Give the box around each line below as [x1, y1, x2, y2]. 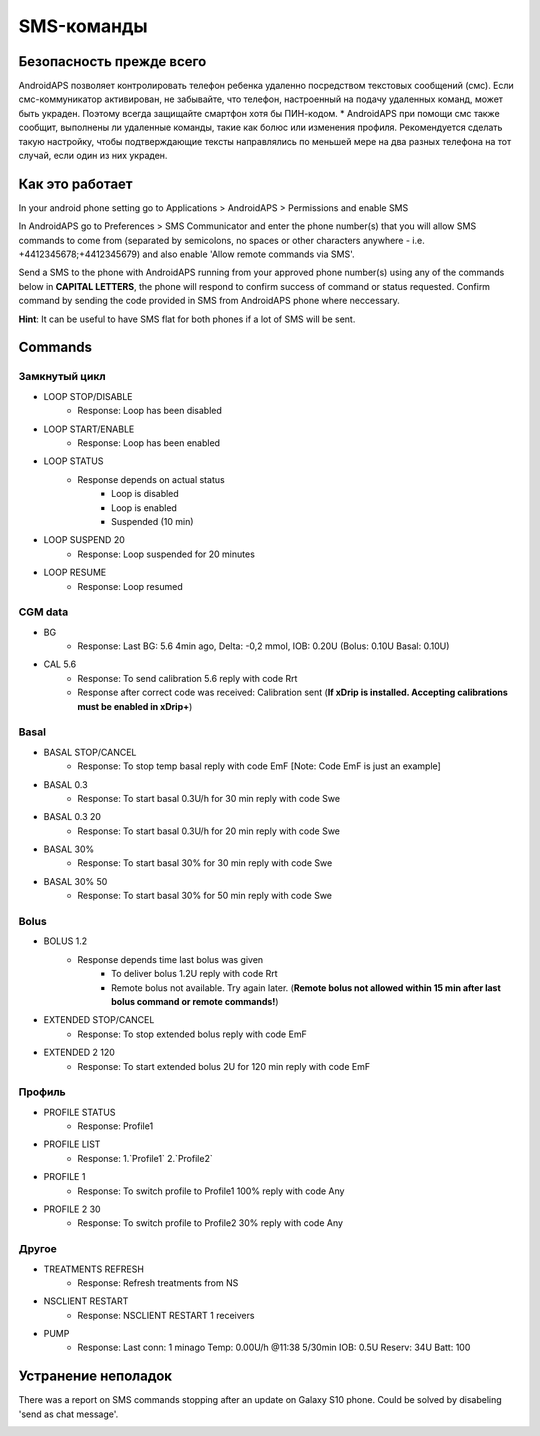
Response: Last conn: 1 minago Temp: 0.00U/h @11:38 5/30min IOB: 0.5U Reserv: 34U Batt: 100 [77, 1341, 471, 1354]
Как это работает [18, 175, 134, 192]
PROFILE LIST [43, 1138, 101, 1150]
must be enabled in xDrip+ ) [77, 700, 193, 712]
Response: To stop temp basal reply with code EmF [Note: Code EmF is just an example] [77, 760, 442, 772]
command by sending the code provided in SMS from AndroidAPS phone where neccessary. [18, 295, 400, 307]
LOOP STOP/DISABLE [43, 390, 134, 402]
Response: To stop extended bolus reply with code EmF [77, 1028, 307, 1040]
